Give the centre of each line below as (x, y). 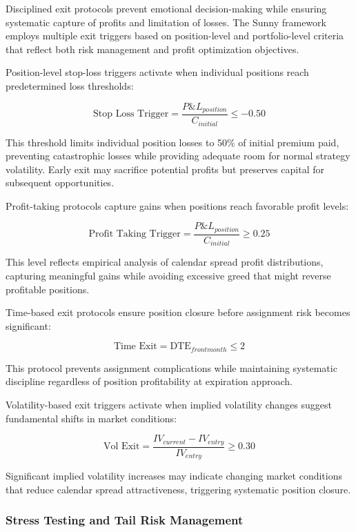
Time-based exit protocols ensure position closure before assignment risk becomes (178, 312)
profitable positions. (48, 289)
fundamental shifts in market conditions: (91, 418)
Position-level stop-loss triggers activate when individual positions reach (157, 72)
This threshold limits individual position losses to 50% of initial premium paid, (172, 142)
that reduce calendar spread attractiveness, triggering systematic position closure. (178, 489)
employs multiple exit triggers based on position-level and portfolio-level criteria (175, 36)
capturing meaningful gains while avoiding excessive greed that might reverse (168, 275)
